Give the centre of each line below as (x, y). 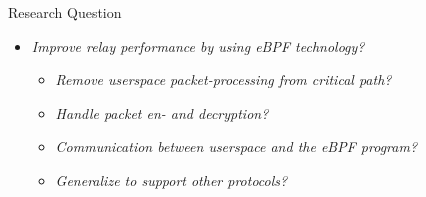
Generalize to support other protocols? (171, 179)
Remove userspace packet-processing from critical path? (223, 79)
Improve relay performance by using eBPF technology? (198, 45)
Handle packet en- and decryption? (162, 112)
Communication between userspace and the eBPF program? (236, 146)
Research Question (65, 12)
